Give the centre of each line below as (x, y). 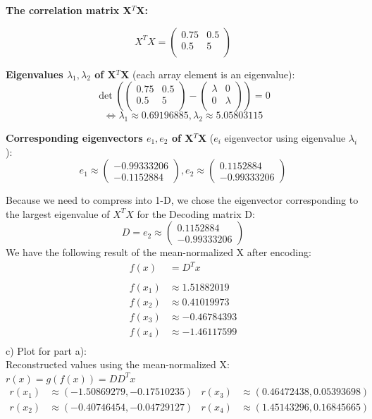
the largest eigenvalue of (58, 213)
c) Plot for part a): (46, 350)
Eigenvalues (35, 74)
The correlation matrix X (69, 10)
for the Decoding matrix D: (196, 213)
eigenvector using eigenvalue (285, 137)
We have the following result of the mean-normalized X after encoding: (159, 252)
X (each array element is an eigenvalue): (208, 74)
